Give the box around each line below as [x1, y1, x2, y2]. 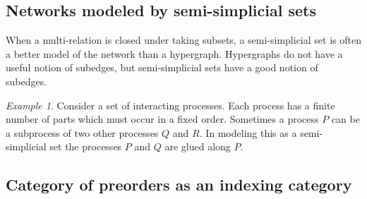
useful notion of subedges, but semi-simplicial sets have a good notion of [6, 60, 318, 75]
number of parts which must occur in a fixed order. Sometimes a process [6, 111, 319, 126]
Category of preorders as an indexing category [6, 174, 352, 195]
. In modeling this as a [199, 125, 297, 140]
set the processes [49, 139, 122, 154]
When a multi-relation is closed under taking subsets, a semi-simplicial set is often [6, 32, 361, 47]
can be [331, 111, 360, 126]
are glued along [164, 139, 231, 154]
